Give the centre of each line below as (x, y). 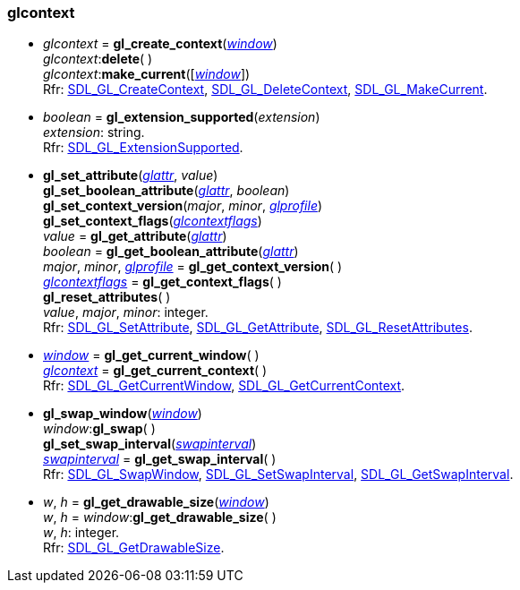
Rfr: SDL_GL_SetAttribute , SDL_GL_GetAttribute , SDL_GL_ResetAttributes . (258, 328)
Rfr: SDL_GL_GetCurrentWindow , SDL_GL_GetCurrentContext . (224, 386)
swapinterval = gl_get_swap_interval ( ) (160, 459)
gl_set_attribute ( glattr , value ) (131, 175)
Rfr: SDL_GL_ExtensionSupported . (143, 148)
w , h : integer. (81, 533)
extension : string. (94, 133)
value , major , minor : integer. (126, 312)
